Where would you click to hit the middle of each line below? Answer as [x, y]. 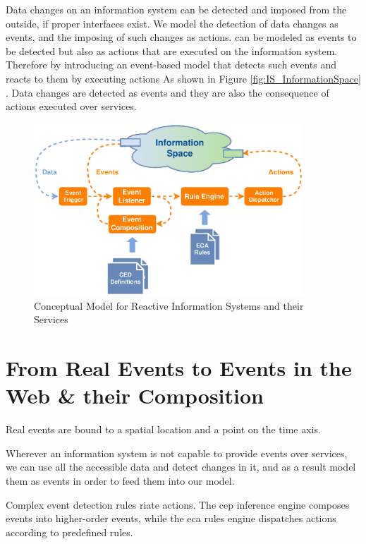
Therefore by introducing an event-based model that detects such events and [171, 65]
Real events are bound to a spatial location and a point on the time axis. [163, 429]
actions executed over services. [71, 106]
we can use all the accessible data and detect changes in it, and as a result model [181, 467]
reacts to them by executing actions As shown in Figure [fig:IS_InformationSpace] [183, 78]
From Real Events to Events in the [179, 368]
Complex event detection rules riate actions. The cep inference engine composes [178, 504]
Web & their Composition [135, 395]
